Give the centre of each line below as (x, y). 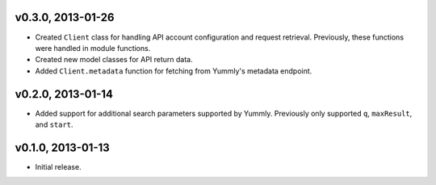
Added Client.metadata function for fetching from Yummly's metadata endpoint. (174, 71)
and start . (54, 124)
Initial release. (58, 166)
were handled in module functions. (93, 48)
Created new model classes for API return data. (114, 60)
